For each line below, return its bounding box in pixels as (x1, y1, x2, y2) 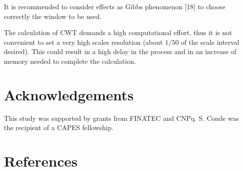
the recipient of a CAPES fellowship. (4, 122, 113, 133)
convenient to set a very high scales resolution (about (4, 37, 163, 47)
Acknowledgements (4, 84, 134, 104)
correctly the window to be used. (4, 11, 102, 21)
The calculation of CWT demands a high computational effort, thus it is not (4, 27, 232, 38)
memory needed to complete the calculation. (4, 56, 136, 66)
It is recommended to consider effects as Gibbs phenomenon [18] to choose (4, 1, 225, 11)
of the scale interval (181, 37, 240, 47)
